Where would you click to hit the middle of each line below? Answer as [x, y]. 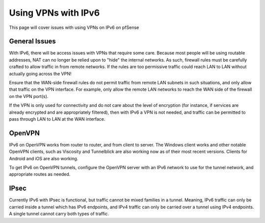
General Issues [32, 41]
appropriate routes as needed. [40, 174]
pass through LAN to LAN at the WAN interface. [57, 119]
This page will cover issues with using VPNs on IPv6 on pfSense [74, 27]
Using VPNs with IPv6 [54, 13]
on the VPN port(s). [29, 96]
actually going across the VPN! [40, 74]
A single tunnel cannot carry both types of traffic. [59, 214]
